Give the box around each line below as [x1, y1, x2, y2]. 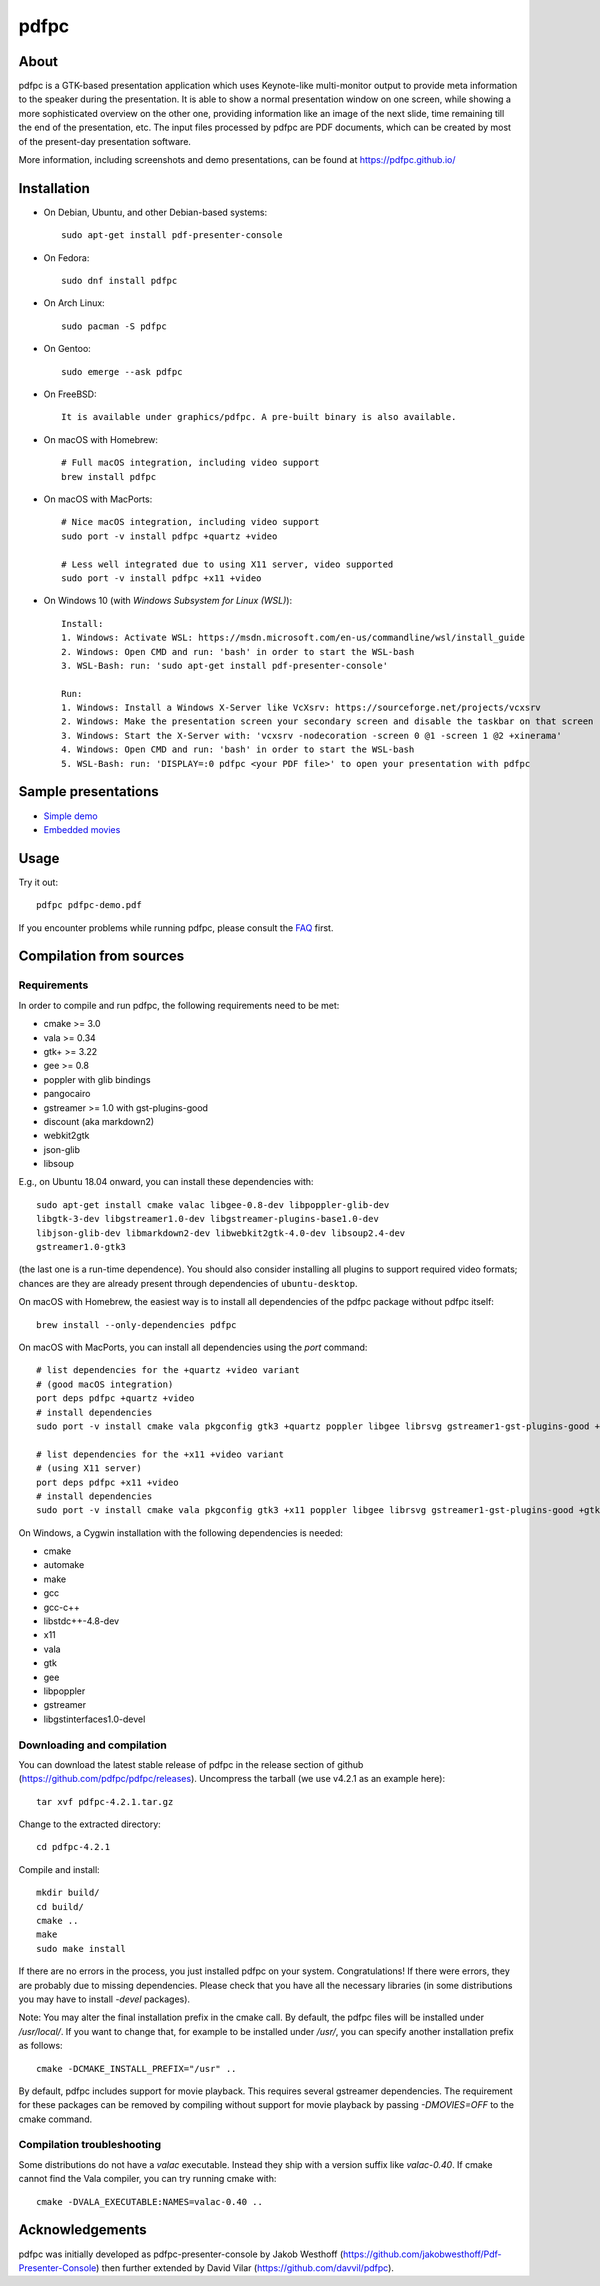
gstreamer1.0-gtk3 [36, 1241, 127, 1253]
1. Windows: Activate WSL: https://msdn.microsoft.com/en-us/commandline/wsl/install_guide [61, 632, 525, 644]
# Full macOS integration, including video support [61, 457, 320, 469]
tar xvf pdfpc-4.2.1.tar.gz [36, 1796, 174, 1807]
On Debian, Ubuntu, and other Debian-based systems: [43, 206, 268, 218]
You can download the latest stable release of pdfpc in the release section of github [18, 1758, 364, 1770]
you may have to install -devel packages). [18, 1993, 190, 2005]
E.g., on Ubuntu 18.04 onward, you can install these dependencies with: [18, 1176, 314, 1188]
